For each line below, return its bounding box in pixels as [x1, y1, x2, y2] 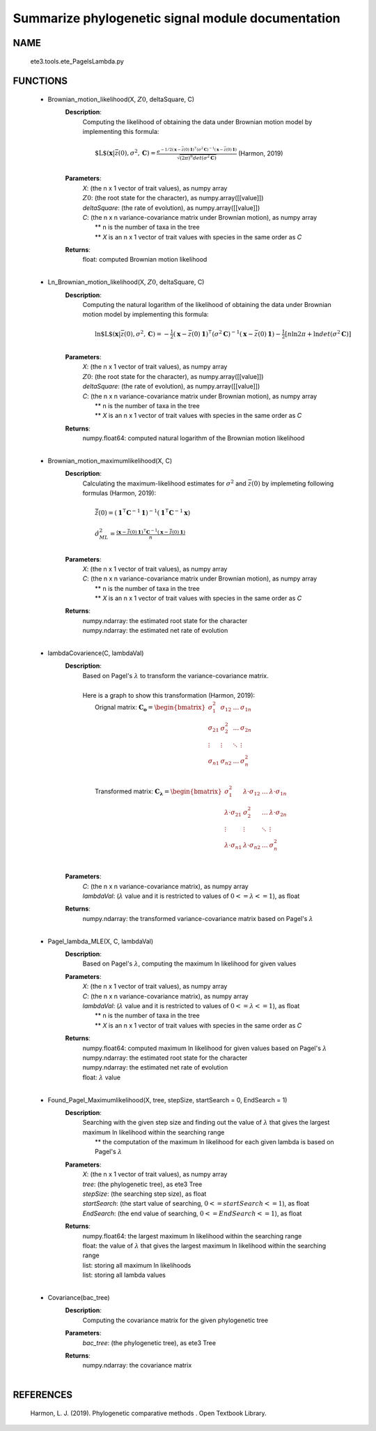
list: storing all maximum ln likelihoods [82, 1261, 191, 1269]
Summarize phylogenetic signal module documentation [13, 10, 340, 26]
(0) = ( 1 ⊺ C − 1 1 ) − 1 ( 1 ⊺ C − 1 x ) [98, 507, 191, 516]
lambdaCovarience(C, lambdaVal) [47, 649, 144, 657]
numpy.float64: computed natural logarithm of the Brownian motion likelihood [82, 434, 305, 442]
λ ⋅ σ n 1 [224, 841, 242, 851]
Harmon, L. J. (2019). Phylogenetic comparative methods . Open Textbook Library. [30, 1409, 267, 1418]
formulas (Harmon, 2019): [82, 489, 157, 497]
